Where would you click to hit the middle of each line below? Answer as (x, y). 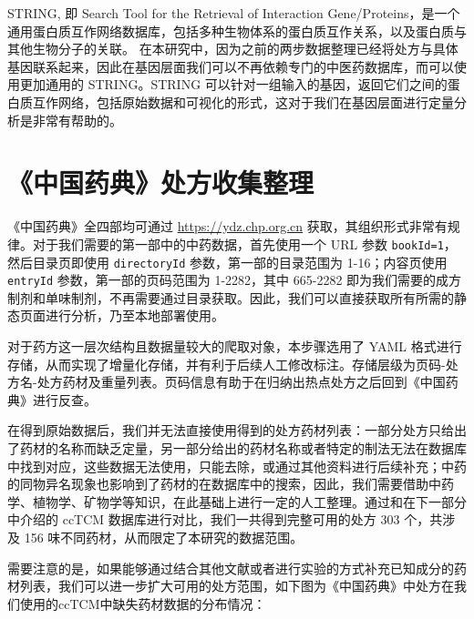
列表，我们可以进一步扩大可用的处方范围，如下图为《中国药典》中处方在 (237, 586)
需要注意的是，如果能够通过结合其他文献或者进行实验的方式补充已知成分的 (231, 568)
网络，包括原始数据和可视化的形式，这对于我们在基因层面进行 (243, 101)
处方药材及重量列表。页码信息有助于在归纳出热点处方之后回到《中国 (241, 382)
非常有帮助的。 (77, 120)
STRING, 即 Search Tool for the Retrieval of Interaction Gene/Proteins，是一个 (234, 13)
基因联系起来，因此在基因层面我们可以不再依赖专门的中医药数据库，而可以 (231, 66)
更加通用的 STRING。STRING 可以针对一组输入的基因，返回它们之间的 (233, 84)
